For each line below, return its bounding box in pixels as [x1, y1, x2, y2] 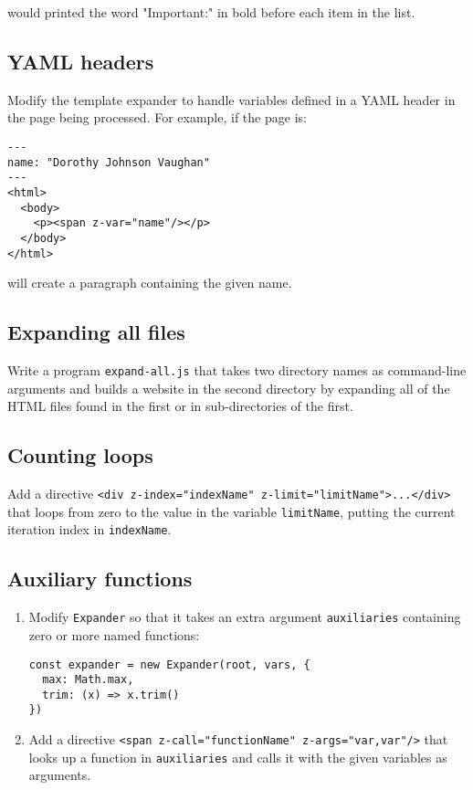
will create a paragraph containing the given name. [7, 273, 292, 292]
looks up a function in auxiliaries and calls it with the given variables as [28, 747, 447, 766]
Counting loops [7, 441, 153, 469]
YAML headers [7, 47, 154, 75]
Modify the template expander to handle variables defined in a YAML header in [7, 90, 456, 109]
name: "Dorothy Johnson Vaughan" [7, 155, 210, 169]
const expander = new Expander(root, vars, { [28, 658, 310, 671]
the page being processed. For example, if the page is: [7, 108, 307, 127]
